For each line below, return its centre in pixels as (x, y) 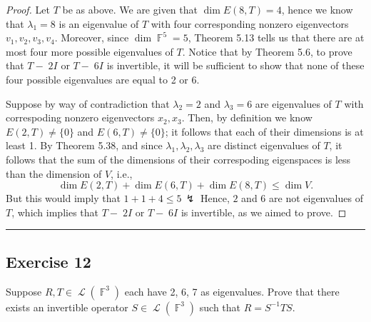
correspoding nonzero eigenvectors (80, 117)
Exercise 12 (49, 261)
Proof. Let (28, 9)
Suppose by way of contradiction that (88, 103)
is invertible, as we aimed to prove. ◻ (264, 212)
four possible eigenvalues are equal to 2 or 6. (103, 79)
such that (220, 307)
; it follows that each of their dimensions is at (264, 131)
